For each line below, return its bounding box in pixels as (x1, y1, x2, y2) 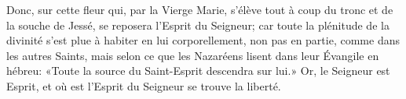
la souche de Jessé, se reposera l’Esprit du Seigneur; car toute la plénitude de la (6, 16, 390, 33)
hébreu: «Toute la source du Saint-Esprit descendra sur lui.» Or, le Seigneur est (6, 62, 390, 79)
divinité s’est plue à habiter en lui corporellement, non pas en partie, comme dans (6, 32, 400, 48)
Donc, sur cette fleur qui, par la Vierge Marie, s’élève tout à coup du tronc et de (6, 2, 393, 17)
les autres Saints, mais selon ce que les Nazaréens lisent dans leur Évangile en (6, 47, 379, 63)
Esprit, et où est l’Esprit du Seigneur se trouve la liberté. (6, 77, 281, 94)
